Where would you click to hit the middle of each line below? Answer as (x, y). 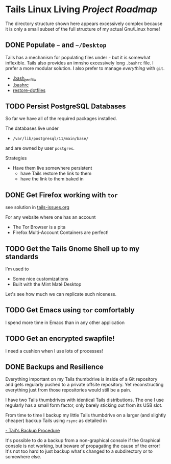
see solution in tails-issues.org (38, 207)
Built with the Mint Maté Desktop (47, 284)
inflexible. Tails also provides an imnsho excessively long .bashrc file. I (80, 63)
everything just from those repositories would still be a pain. (68, 390)
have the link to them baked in (52, 179)
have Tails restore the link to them (56, 173)
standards (22, 257)
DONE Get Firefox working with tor (62, 195)
